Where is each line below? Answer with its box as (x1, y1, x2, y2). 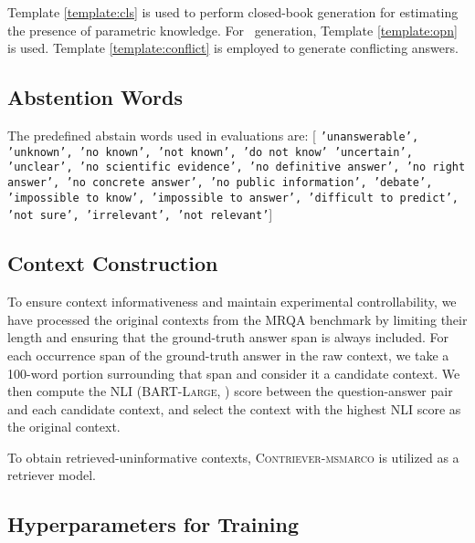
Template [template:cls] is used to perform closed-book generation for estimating (7, 3, 459, 21)
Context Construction (7, 249, 218, 277)
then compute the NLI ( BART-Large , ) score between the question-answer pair (7, 381, 453, 401)
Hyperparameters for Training (7, 510, 300, 538)
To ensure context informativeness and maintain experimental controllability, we (7, 292, 457, 311)
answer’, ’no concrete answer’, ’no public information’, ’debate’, (7, 175, 433, 189)
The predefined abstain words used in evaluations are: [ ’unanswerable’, (7, 125, 419, 144)
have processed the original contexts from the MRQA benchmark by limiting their (7, 309, 468, 329)
